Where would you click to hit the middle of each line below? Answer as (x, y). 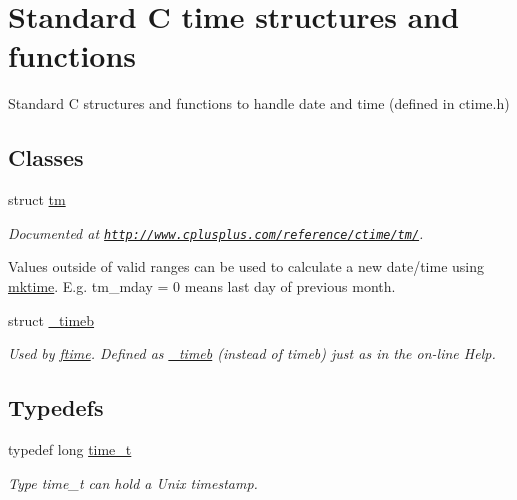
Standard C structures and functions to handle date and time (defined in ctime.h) (259, 103)
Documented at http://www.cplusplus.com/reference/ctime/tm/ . (216, 232)
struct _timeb (51, 319)
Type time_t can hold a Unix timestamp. (133, 482)
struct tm (37, 199)
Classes (46, 157)
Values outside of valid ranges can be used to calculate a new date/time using (246, 266)
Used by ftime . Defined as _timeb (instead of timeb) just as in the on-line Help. (252, 353)
